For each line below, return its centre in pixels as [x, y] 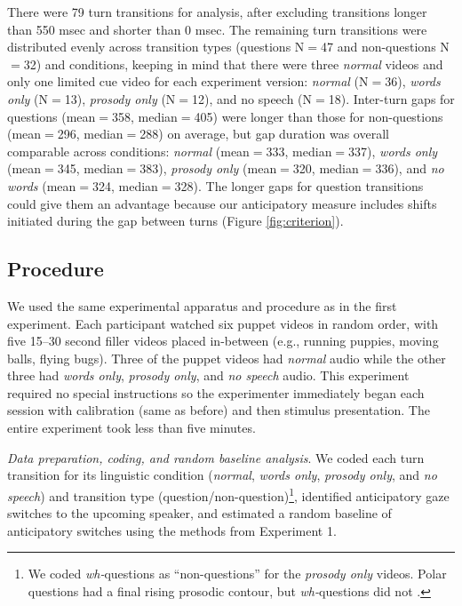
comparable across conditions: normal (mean [128, 151]
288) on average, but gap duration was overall [264, 134]
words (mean [42, 185]
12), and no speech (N [252, 98]
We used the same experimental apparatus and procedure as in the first [202, 305]
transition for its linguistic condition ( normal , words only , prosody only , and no [222, 475]
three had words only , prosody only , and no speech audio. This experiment [208, 375]
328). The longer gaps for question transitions [299, 185]
